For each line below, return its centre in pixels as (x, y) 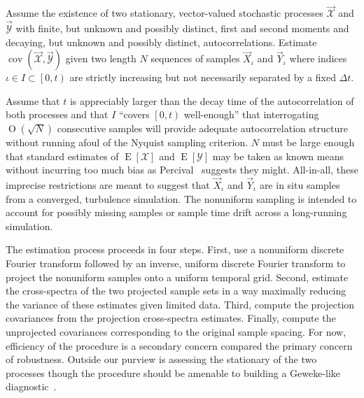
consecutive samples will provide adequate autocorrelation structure (202, 128)
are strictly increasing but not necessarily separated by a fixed (203, 77)
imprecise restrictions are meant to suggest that (108, 185)
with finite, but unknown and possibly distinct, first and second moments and (182, 28)
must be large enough (308, 142)
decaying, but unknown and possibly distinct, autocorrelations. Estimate (161, 42)
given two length (101, 58)
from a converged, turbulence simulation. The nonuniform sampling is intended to (181, 198)
